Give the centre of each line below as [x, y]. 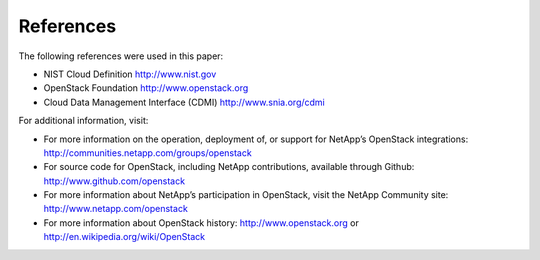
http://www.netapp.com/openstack [116, 209]
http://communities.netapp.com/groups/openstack [147, 152]
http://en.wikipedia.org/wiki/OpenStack [124, 237]
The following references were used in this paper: [121, 56]
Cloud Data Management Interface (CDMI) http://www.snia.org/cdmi [184, 102]
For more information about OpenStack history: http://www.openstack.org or [201, 222]
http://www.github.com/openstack [114, 181]
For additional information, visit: [83, 121]
